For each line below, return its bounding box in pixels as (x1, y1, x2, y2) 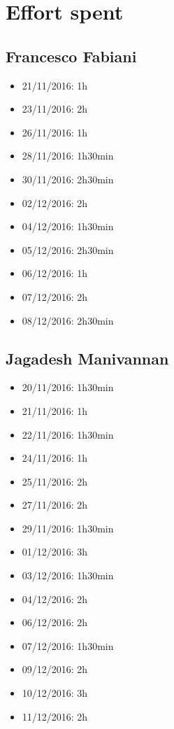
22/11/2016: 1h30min (22, 427, 114, 441)
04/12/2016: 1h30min (22, 219, 114, 234)
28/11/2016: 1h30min (22, 148, 114, 163)
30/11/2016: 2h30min (22, 171, 114, 186)
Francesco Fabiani (6, 45, 137, 66)
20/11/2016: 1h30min (22, 380, 114, 395)
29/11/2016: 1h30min (22, 521, 114, 535)
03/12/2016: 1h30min (22, 568, 114, 583)
